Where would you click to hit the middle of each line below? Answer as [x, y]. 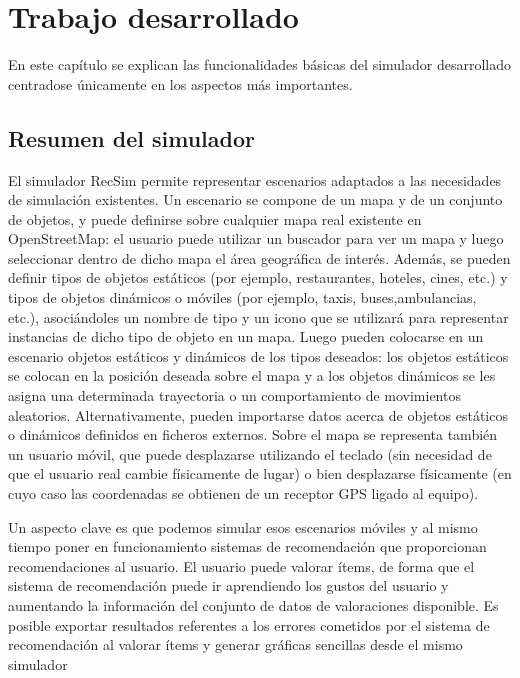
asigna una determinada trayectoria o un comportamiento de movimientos [234, 395]
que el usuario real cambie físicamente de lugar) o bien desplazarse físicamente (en [260, 473]
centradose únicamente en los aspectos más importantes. [180, 83]
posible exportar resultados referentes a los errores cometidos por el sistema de [249, 624]
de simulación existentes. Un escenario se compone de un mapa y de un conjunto [255, 199]
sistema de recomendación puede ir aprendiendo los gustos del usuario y [228, 585]
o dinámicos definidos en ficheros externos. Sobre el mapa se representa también [253, 434]
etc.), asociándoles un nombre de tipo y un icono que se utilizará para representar [258, 316]
